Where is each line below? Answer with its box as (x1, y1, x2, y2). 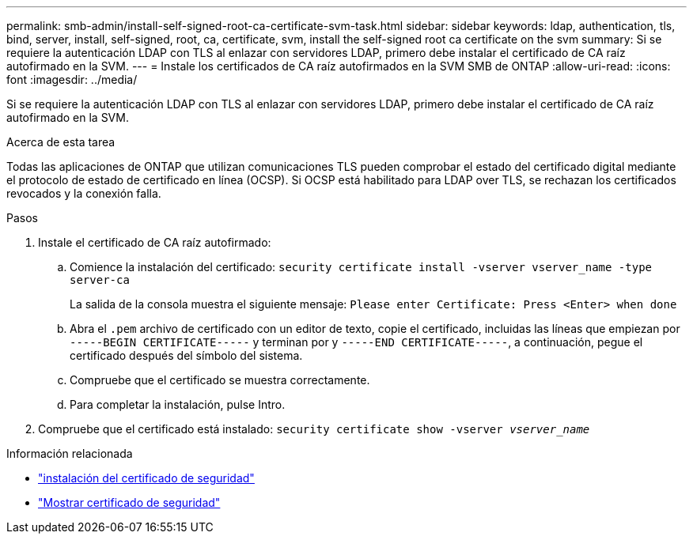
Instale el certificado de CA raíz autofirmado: (38, 236, 271, 249)
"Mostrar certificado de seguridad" (38, 496, 221, 509)
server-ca (70, 274, 130, 286)
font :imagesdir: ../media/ (6, 73, 138, 86)
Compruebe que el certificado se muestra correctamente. (70, 373, 370, 387)
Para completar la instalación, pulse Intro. (70, 398, 286, 411)
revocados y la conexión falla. (6, 187, 161, 200)
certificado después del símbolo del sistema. (70, 349, 303, 362)
